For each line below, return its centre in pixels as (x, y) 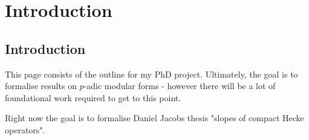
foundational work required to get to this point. (93, 97)
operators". (25, 129)
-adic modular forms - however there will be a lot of (180, 86)
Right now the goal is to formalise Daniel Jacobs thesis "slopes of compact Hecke (154, 118)
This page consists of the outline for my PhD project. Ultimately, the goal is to (151, 74)
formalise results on (41, 86)
